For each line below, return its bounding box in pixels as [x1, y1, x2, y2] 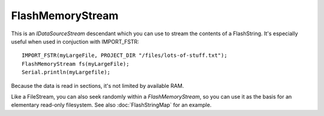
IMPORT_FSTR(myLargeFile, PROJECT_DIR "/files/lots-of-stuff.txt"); [22, 52, 227, 59]
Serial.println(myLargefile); [22, 69, 111, 76]
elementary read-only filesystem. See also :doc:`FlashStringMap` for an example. [11, 102, 212, 109]
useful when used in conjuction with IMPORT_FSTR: [11, 38, 139, 45]
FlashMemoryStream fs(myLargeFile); [22, 60, 130, 67]
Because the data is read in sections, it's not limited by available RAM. [11, 82, 184, 89]
